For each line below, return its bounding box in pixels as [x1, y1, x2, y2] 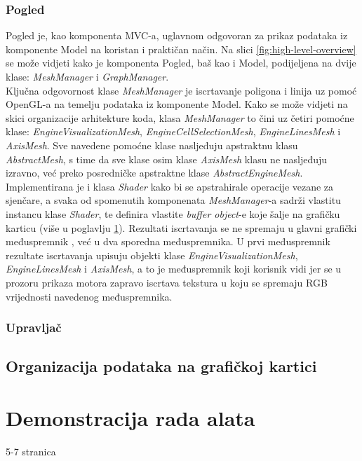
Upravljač [6, 319, 62, 336]
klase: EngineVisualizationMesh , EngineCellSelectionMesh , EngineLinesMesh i [6, 124, 341, 139]
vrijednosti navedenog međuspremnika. [6, 289, 173, 303]
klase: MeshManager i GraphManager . [6, 69, 169, 83]
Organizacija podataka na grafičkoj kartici [6, 355, 317, 377]
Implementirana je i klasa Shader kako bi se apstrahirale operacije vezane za [6, 179, 334, 193]
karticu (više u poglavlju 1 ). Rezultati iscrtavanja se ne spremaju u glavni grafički [6, 220, 357, 235]
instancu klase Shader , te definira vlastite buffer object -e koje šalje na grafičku [6, 206, 340, 221]
